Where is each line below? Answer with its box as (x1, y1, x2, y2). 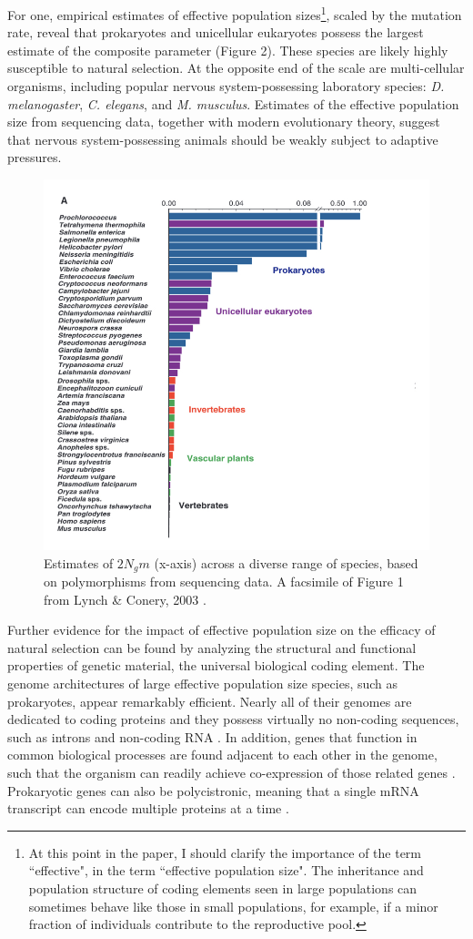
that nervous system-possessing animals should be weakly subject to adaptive (7, 129, 438, 148)
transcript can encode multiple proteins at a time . (7, 799, 289, 818)
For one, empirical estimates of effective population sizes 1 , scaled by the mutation (7, 3, 462, 24)
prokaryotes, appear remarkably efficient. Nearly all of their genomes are (7, 691, 412, 710)
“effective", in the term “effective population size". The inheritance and (28, 861, 424, 880)
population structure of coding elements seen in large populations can (28, 878, 418, 897)
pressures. (7, 148, 62, 167)
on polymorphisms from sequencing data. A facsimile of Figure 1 (44, 572, 404, 591)
